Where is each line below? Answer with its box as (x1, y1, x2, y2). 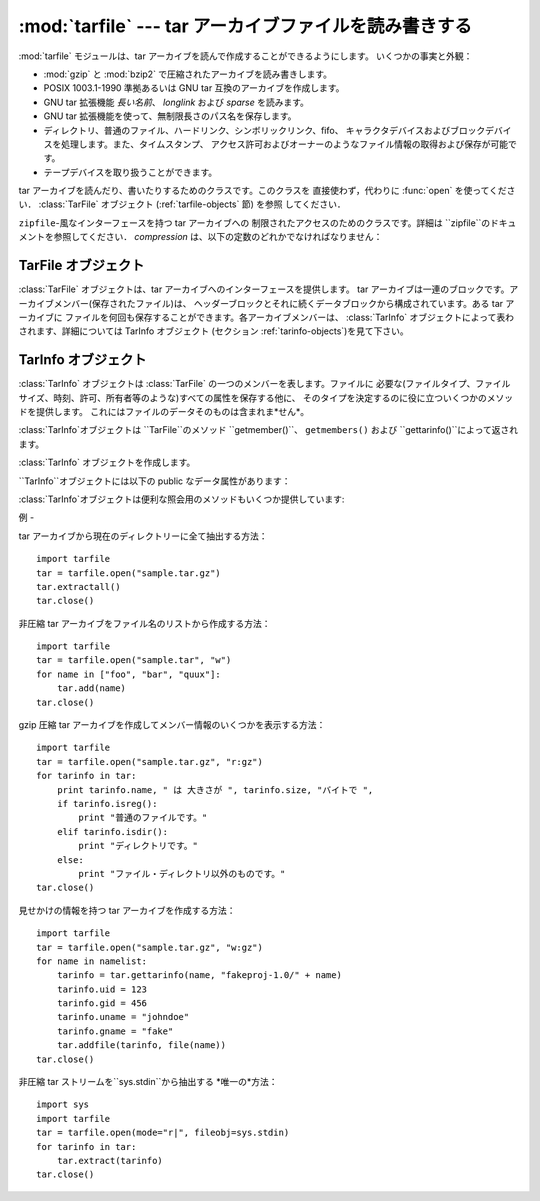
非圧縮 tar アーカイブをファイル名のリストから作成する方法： (18, 617, 271, 629)
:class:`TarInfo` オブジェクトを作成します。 (18, 456, 196, 469)
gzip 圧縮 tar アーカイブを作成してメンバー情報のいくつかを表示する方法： (18, 719, 326, 731)
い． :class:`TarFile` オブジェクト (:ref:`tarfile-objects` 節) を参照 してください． (18, 198, 347, 210)
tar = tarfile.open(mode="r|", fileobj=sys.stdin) (36, 1127, 290, 1139)
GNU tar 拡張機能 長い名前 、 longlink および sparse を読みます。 (43, 96, 310, 108)
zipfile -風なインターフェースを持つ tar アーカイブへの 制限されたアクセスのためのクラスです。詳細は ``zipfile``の (18, 216, 491, 229)
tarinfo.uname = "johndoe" (56, 1011, 190, 1023)
